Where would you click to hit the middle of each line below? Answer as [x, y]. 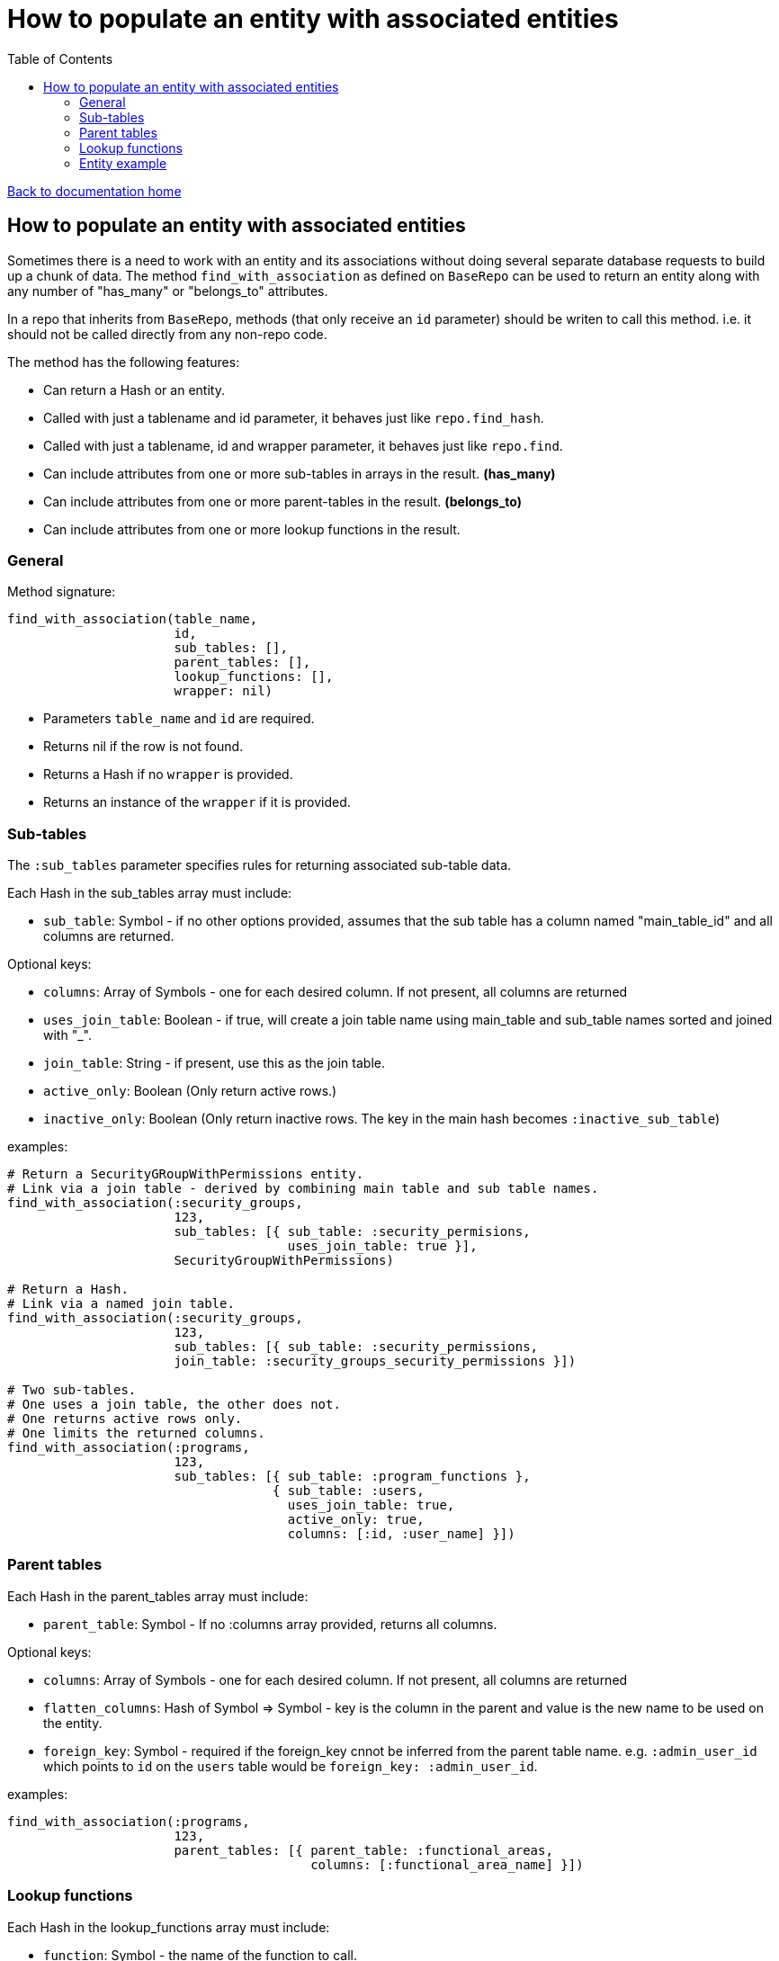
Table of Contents [60, 58]
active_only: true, [356, 1520]
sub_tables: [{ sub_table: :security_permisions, [352, 1232]
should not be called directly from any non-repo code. [167, 334]
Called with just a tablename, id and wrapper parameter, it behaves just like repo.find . [303, 445]
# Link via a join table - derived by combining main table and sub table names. [303, 1189]
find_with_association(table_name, [133, 619]
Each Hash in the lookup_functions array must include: [169, 1927]
